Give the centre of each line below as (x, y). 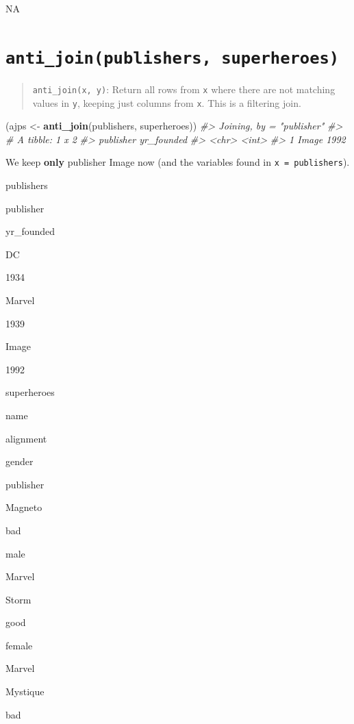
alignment (26, 438)
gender (20, 461)
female (19, 645)
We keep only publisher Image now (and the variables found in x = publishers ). (178, 162)
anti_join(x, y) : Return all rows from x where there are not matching (184, 89)
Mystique (25, 691)
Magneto (24, 507)
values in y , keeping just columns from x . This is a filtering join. (167, 102)
